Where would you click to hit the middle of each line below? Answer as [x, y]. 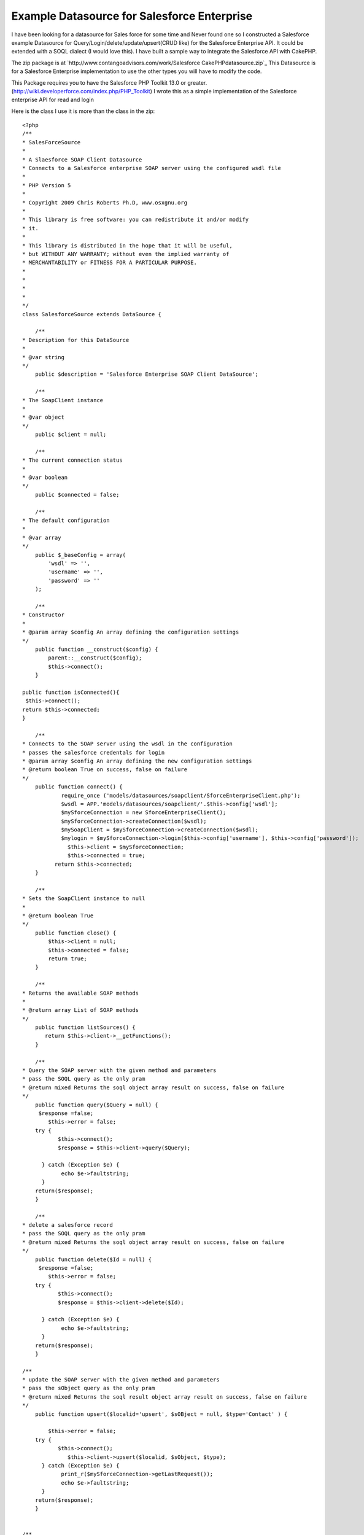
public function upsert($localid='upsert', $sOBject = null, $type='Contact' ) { [161, 1414]
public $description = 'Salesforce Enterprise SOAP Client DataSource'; [147, 374]
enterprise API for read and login [53, 100]
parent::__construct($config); [95, 658]
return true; [68, 958]
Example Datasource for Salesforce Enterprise [132, 16]
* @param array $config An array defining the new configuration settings [137, 761]
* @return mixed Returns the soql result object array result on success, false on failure [165, 1397]
